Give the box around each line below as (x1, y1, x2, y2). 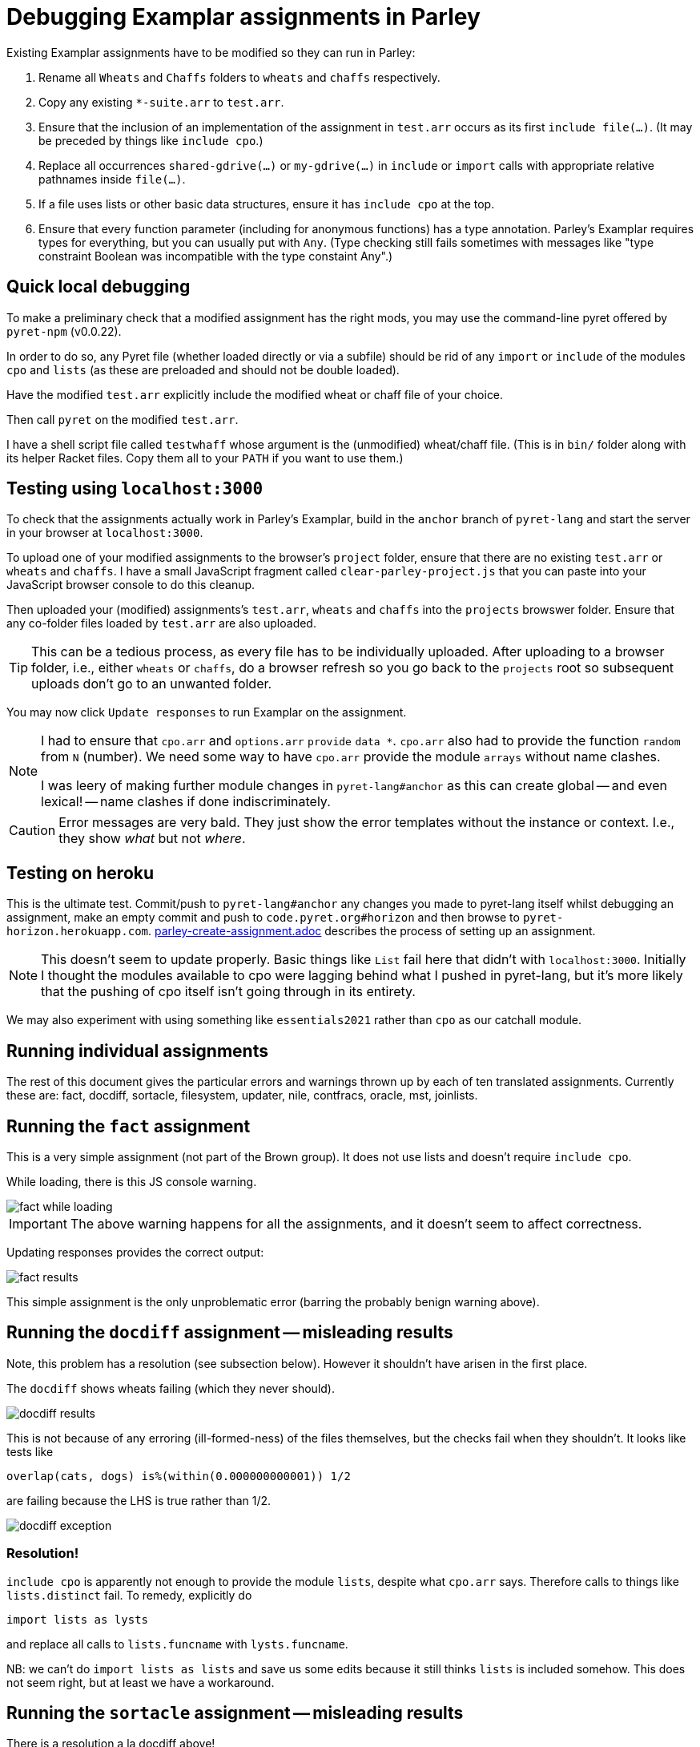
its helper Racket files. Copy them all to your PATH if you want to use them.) (6, 450, 404, 465)
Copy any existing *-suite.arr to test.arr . (38, 95, 284, 109)
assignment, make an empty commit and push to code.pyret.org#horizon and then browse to (6, 910, 520, 925)
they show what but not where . (58, 830, 246, 847)
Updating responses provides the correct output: (6, 1245, 264, 1259)
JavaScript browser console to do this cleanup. (6, 578, 255, 592)
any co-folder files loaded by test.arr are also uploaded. (6, 616, 316, 631)
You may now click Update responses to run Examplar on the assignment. (6, 705, 407, 720)
